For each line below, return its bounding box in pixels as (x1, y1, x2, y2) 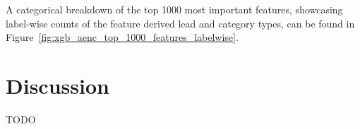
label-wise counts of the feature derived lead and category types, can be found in (6, 16, 355, 30)
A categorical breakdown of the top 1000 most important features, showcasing (6, 2, 343, 16)
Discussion (6, 70, 109, 99)
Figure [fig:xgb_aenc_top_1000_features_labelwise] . (6, 30, 239, 44)
